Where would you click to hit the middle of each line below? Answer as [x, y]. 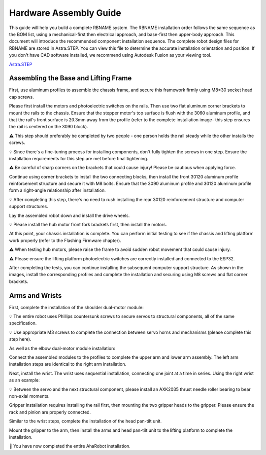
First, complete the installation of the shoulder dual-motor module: [76, 307]
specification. [23, 323]
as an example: [25, 380]
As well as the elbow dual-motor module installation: [62, 348]
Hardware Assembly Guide [65, 13]
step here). [20, 339]
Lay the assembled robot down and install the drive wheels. [69, 215]
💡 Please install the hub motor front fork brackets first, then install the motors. [88, 225]
